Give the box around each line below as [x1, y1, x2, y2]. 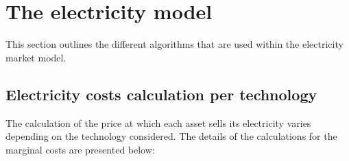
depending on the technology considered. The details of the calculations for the [5, 129, 337, 143]
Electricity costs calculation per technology [5, 83, 317, 104]
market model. [5, 50, 67, 64]
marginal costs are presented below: [5, 142, 155, 156]
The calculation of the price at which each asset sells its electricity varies [5, 115, 311, 130]
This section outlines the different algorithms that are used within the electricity [5, 37, 344, 51]
